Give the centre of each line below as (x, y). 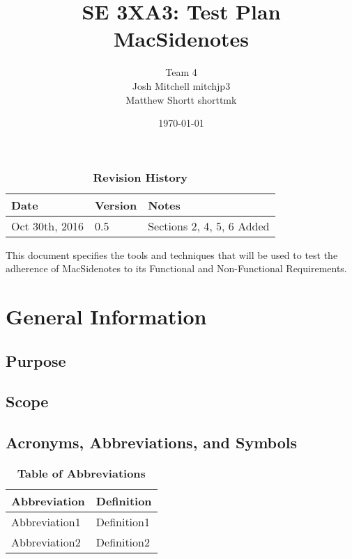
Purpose (36, 360)
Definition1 (123, 522)
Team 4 (181, 72)
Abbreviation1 (46, 522)
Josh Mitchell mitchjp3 (181, 85)
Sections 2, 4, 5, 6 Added (209, 226)
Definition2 (123, 542)
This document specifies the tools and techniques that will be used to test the (172, 254)
